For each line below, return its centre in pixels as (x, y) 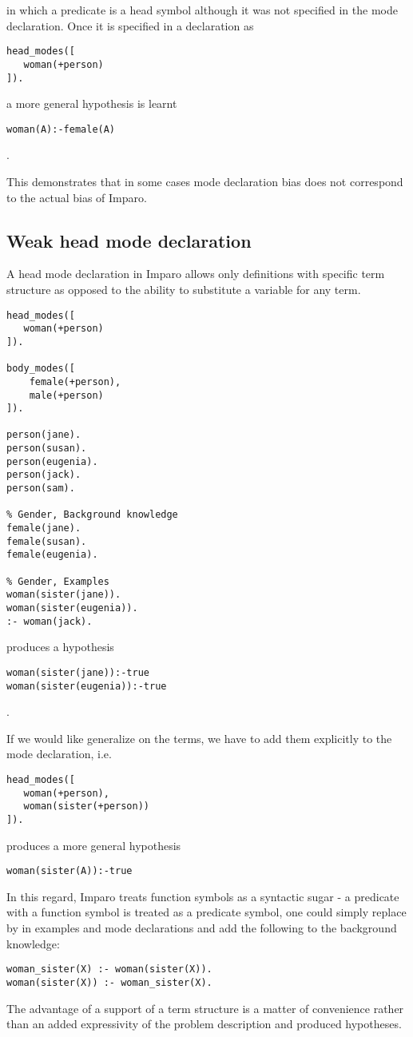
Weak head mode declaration (129, 240)
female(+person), (75, 381)
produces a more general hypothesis (94, 845)
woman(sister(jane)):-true (78, 672)
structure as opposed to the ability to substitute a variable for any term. (184, 289)
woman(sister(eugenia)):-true (87, 686)
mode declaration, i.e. (59, 754)
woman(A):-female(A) (61, 129)
